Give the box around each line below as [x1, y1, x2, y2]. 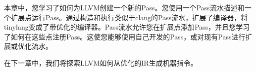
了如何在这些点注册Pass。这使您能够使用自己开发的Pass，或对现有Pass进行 [4, 31, 246, 41]
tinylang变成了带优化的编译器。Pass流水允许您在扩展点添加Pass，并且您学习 [4, 22, 250, 32]
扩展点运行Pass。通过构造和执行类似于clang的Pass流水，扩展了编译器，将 [10, 12, 248, 22]
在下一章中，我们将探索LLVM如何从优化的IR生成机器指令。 [4, 57, 198, 68]
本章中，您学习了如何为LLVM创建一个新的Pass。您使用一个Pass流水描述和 [4, 2, 245, 12]
